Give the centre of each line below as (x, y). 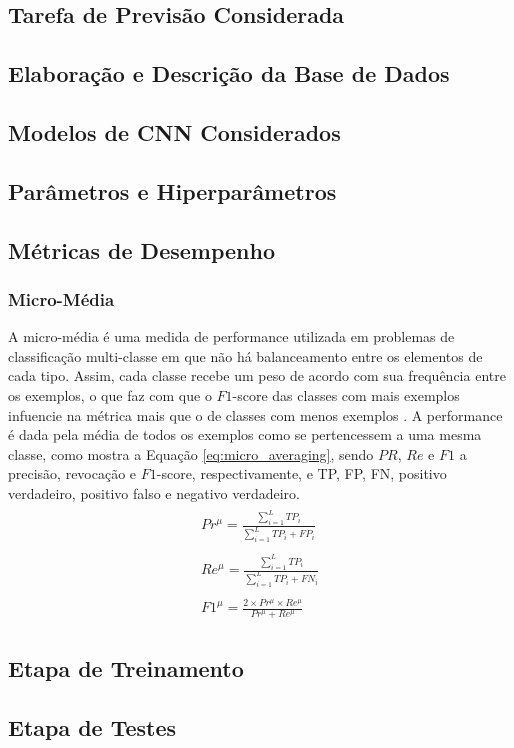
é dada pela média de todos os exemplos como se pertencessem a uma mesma (245, 434)
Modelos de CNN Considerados (174, 131)
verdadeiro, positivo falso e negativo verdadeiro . (154, 492)
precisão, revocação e (72, 473)
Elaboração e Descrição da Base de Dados (229, 73)
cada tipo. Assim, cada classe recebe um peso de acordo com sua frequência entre (257, 375)
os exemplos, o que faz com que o (110, 394)
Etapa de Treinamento (126, 668)
